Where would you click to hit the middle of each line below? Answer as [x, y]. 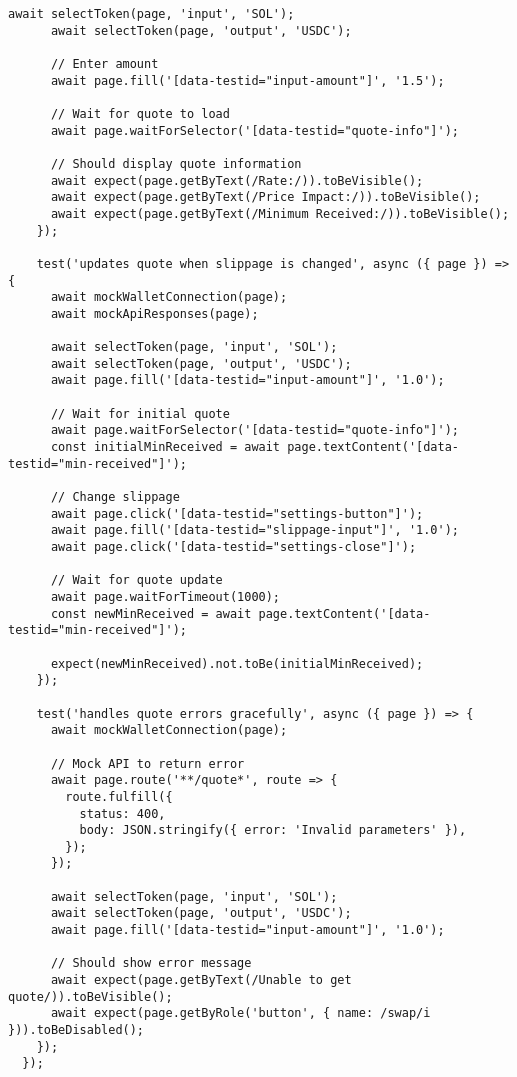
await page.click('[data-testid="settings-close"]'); [233, 547]
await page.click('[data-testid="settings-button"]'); [237, 513]
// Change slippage [115, 497]
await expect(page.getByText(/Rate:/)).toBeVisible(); [237, 180]
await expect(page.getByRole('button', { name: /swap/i [240, 1013]
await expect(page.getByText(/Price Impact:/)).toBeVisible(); [265, 197]
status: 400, [122, 813]
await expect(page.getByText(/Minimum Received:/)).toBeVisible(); [280, 213]
